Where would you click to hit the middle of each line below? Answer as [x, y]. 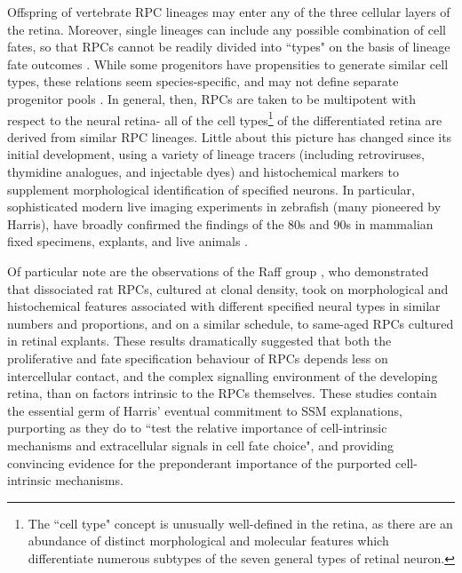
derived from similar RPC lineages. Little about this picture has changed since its [230, 136]
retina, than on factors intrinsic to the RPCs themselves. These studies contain [222, 393]
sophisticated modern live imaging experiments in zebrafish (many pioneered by [224, 207]
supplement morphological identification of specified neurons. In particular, [211, 189]
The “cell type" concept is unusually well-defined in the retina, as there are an [240, 523]
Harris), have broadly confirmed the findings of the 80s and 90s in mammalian [220, 223]
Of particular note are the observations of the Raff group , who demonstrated [218, 271]
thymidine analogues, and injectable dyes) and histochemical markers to [203, 171]
